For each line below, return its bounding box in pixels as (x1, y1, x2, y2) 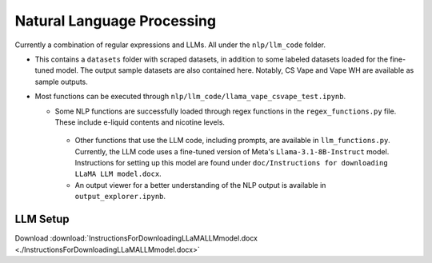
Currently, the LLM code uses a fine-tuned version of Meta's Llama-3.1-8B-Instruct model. (74, 146, 390, 156)
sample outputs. (34, 77, 88, 86)
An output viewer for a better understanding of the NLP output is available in (74, 180, 326, 189)
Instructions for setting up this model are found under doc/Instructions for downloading (74, 158, 388, 168)
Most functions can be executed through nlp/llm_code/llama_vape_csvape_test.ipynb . (34, 92, 346, 102)
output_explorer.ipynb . (74, 192, 166, 201)
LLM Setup (14, 213, 70, 226)
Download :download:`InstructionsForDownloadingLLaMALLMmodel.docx (14, 233, 258, 243)
